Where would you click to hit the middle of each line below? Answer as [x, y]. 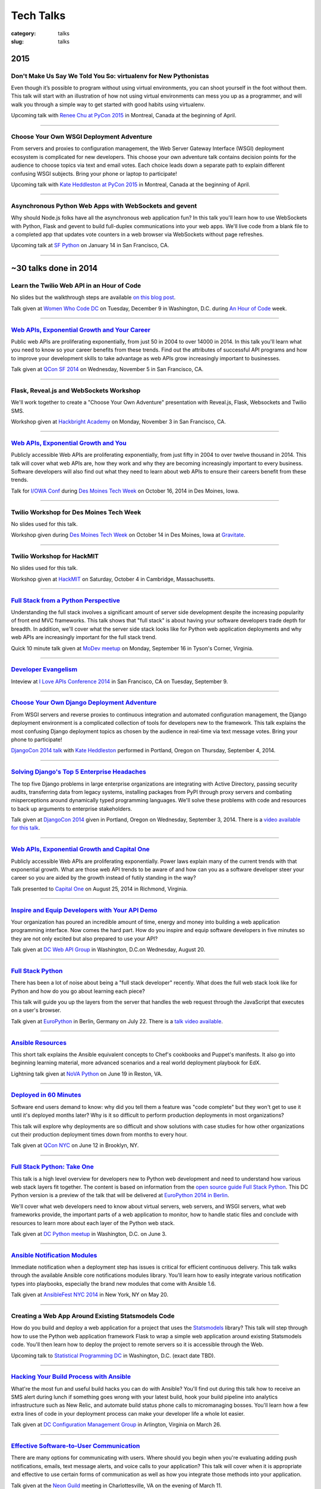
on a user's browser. [36, 1010]
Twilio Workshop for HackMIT [55, 556]
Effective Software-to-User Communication [75, 1446]
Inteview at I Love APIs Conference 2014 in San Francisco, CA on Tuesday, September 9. [119, 681]
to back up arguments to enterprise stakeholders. [72, 809]
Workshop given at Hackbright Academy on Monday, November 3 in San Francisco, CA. [118, 422]
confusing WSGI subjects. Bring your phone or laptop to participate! [94, 173]
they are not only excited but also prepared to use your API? [84, 939]
